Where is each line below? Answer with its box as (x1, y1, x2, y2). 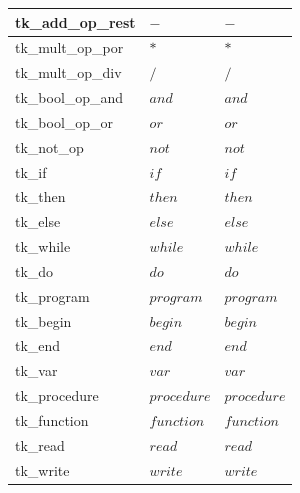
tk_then (15, 186, 66, 207)
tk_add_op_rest (15, 11, 136, 32)
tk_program (15, 285, 90, 306)
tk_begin (15, 310, 72, 331)
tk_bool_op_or (15, 111, 114, 132)
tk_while (15, 236, 71, 257)
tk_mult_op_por (15, 37, 124, 58)
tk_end (15, 335, 61, 356)
